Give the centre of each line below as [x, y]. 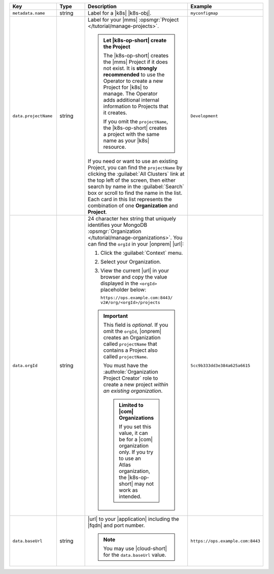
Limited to [131, 405]
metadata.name [29, 13]
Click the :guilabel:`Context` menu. [142, 253]
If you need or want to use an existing [133, 161]
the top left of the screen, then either [132, 180]
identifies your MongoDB [117, 225]
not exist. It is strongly [130, 68]
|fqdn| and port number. [116, 525]
